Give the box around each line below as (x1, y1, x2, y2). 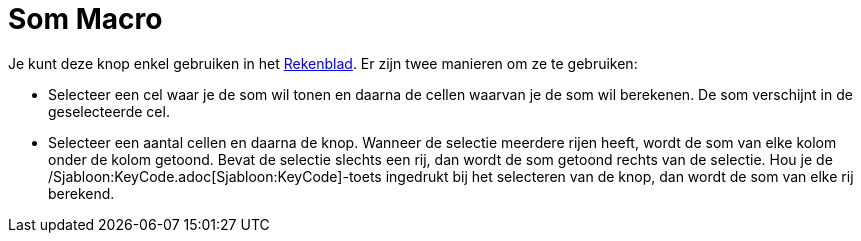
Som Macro (8, 2, 163, 36)
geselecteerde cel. (48, 102, 170, 120)
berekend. (48, 184, 115, 202)
